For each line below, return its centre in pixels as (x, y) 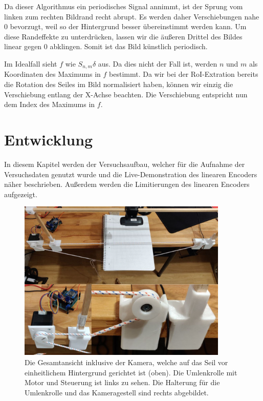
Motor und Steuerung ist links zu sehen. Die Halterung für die (122, 382)
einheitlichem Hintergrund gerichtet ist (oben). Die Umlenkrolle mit (131, 372)
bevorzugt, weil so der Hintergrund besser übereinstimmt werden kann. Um (128, 26)
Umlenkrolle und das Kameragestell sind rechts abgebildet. (117, 392)
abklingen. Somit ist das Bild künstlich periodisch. (129, 46)
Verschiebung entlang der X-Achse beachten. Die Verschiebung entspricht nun (126, 94)
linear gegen (23, 46)
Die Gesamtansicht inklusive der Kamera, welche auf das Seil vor (126, 362)
